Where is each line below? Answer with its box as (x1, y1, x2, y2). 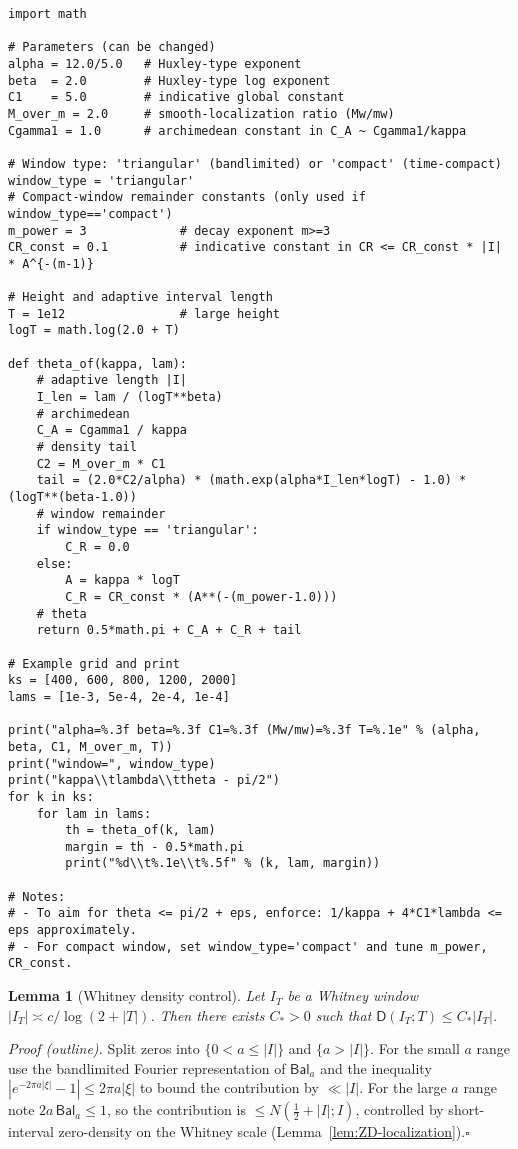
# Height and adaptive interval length (8, 290, 273, 305)
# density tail (36, 440, 137, 455)
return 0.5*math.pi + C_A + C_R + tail (36, 623, 302, 638)
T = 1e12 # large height (8, 306, 281, 321)
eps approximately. (8, 923, 137, 938)
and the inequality (320, 1057, 432, 1078)
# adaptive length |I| (36, 373, 187, 388)
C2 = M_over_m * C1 (36, 456, 166, 471)
